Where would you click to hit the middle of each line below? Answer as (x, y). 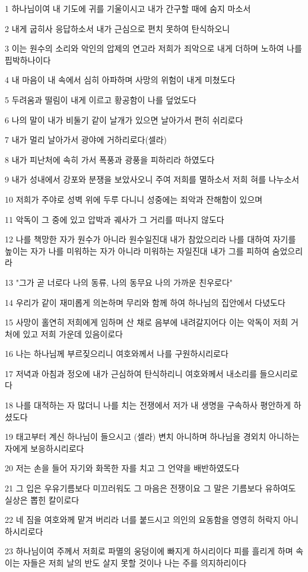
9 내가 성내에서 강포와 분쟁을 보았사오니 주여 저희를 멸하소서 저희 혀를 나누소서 (152, 179)
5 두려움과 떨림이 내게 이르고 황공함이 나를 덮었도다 (101, 99)
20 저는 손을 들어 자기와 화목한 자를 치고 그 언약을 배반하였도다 (122, 468)
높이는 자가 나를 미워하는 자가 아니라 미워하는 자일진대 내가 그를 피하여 (137, 250)
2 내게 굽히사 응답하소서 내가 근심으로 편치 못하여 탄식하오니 (118, 28)
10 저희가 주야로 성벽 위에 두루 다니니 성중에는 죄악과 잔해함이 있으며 (134, 199)
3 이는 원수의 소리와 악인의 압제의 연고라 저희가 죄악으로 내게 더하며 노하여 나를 (153, 48)
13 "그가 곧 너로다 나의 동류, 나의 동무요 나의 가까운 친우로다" (119, 282)
